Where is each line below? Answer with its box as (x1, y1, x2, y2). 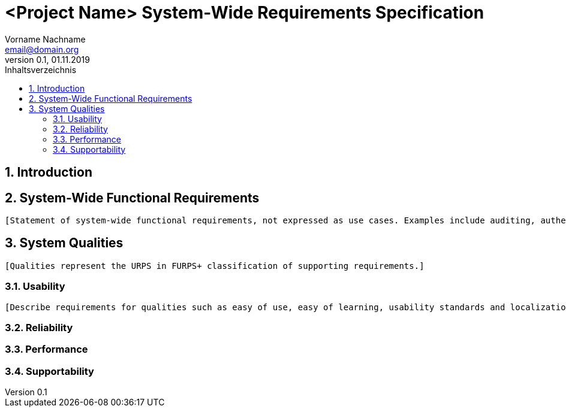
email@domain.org (5, 44, 79, 54)
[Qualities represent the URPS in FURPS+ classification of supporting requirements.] (5, 260, 424, 271)
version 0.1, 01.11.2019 (5, 54, 90, 65)
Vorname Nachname (5, 34, 86, 44)
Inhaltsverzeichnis (5, 64, 77, 75)
